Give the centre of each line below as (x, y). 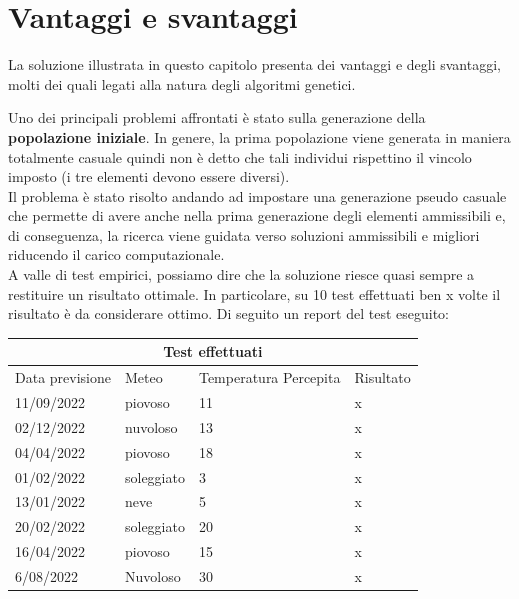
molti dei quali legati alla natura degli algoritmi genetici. (182, 83)
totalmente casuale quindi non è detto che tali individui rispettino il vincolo (240, 156)
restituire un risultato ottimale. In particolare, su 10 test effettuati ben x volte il (254, 293)
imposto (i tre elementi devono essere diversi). (149, 176)
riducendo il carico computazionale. (116, 254)
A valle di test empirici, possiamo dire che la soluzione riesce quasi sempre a (241, 274)
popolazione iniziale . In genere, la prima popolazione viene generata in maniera (259, 136)
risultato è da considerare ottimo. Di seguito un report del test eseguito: (228, 313)
